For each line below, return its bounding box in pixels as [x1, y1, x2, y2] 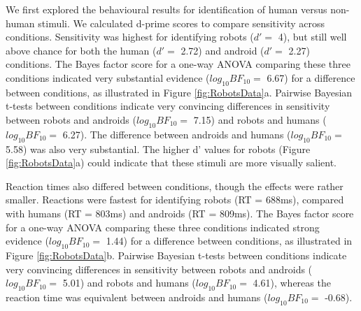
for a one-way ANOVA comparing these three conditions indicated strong [6, 219, 320, 234]
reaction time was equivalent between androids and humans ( [6, 289, 268, 304]
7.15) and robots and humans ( [193, 112, 327, 126]
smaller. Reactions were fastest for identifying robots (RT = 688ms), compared [6, 192, 344, 207]
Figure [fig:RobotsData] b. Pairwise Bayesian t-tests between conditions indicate [6, 247, 347, 262]
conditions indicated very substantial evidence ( [6, 70, 210, 85]
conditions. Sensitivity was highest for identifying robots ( [6, 29, 254, 44]
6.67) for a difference [267, 70, 355, 85]
